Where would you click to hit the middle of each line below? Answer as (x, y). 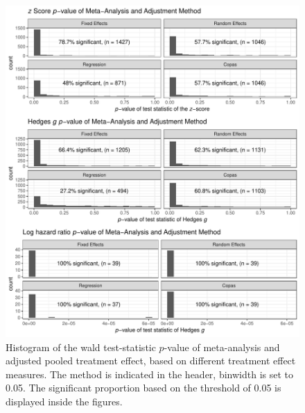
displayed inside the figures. (64, 402)
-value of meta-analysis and (222, 347)
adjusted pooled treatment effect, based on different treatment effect (151, 361)
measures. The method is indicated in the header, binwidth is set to (150, 374)
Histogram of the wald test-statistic (81, 347)
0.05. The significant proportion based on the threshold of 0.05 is (143, 388)
